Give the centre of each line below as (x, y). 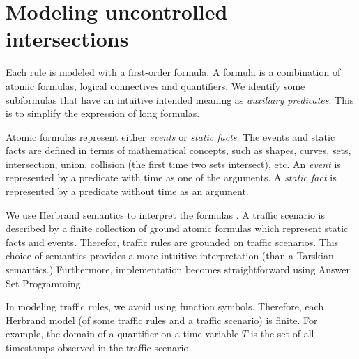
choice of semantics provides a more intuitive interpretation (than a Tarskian (170, 255)
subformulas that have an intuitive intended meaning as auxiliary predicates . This (180, 99)
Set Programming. (45, 283)
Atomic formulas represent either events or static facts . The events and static (170, 136)
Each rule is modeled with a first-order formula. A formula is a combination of (173, 72)
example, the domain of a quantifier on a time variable (122, 334)
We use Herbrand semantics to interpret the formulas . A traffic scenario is (166, 214)
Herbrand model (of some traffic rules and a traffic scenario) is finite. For (162, 320)
